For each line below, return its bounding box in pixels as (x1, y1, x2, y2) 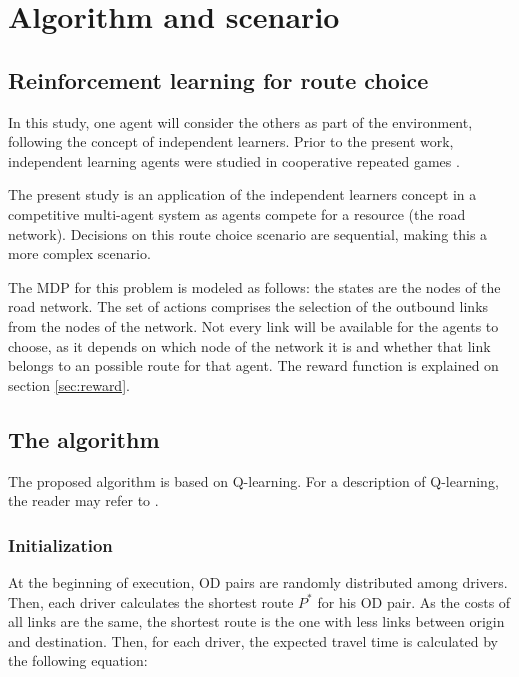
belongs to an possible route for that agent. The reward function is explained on (8, 355, 499, 376)
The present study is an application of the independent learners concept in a (8, 184, 477, 205)
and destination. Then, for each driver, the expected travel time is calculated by (8, 630, 498, 651)
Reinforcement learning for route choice (8, 64, 429, 95)
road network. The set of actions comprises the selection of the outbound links (8, 296, 489, 317)
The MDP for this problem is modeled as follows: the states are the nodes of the (8, 276, 501, 297)
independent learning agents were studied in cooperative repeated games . (8, 150, 460, 171)
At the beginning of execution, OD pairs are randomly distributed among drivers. (8, 571, 508, 592)
